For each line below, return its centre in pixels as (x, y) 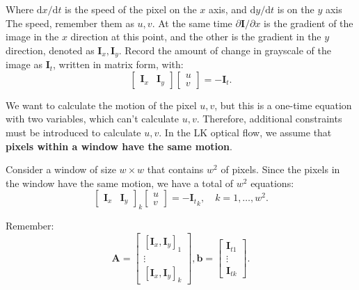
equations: (272, 183)
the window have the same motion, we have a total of (120, 183)
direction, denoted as (50, 50)
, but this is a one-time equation (283, 105)
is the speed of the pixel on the (131, 9)
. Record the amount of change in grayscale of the (225, 50)
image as (24, 64)
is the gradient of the (309, 23)
